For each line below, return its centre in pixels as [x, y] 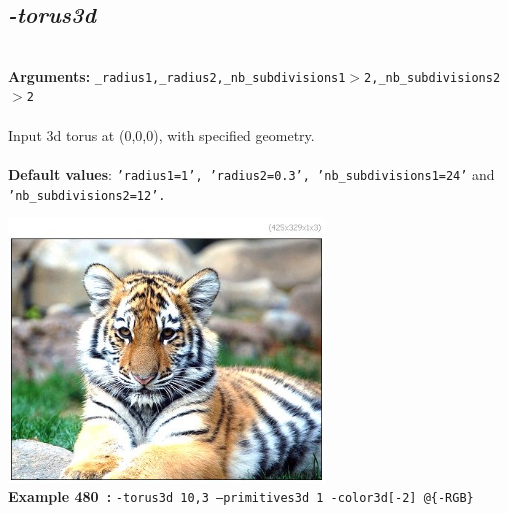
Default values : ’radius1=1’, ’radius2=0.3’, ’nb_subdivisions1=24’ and [251, 173]
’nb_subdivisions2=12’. [87, 195]
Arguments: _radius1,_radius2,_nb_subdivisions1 [177, 75]
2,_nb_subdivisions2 [432, 77]
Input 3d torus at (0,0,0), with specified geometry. [161, 134]
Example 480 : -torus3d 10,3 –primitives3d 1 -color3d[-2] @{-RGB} [241, 496]
